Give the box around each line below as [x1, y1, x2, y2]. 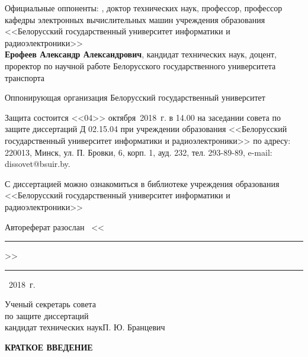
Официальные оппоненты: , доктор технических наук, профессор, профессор [5, 2, 283, 14]
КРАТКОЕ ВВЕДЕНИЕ [5, 341, 93, 353]
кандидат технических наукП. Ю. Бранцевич [5, 321, 165, 333]
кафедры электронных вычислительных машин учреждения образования [5, 13, 265, 25]
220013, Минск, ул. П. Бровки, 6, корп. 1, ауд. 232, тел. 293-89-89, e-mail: [5, 146, 272, 158]
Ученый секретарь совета [5, 298, 96, 310]
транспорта [5, 71, 45, 83]
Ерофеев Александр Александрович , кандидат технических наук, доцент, [5, 48, 277, 60]
